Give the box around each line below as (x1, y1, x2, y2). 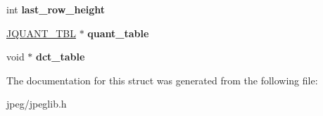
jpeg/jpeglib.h (6, 96, 67, 111)
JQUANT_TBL (6, 25, 76, 40)
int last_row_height (6, 2, 106, 16)
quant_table (87, 25, 149, 40)
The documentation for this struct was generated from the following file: (6, 72, 318, 87)
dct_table (36, 49, 85, 64)
